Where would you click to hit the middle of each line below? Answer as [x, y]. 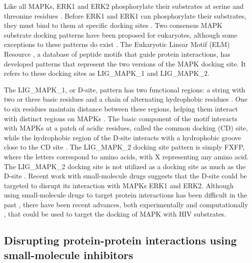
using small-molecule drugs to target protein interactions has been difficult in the [126, 195]
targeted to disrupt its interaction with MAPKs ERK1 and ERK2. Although [119, 185]
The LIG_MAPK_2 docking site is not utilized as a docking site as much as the [125, 166]
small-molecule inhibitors [69, 254]
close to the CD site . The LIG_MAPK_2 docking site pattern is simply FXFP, [124, 147]
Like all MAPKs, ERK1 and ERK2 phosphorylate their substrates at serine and [124, 6]
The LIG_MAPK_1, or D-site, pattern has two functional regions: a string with [125, 89]
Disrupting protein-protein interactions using [120, 240]
